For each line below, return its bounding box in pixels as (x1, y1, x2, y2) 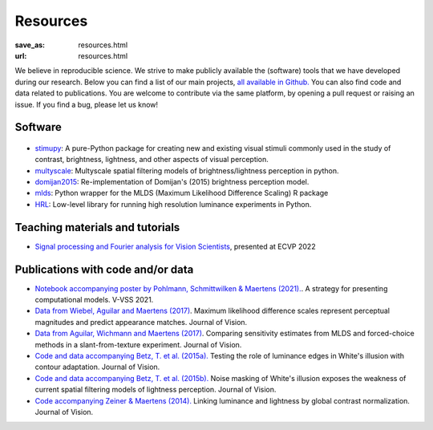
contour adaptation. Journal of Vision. (34, 362, 160, 372)
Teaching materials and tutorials (14, 221, 180, 234)
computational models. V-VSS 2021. (34, 295, 154, 305)
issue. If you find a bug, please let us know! (14, 99, 159, 109)
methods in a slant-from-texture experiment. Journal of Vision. (34, 339, 242, 349)
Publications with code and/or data (14, 262, 194, 276)
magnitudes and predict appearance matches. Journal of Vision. (34, 317, 248, 327)
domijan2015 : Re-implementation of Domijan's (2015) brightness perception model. (34, 177, 310, 187)
